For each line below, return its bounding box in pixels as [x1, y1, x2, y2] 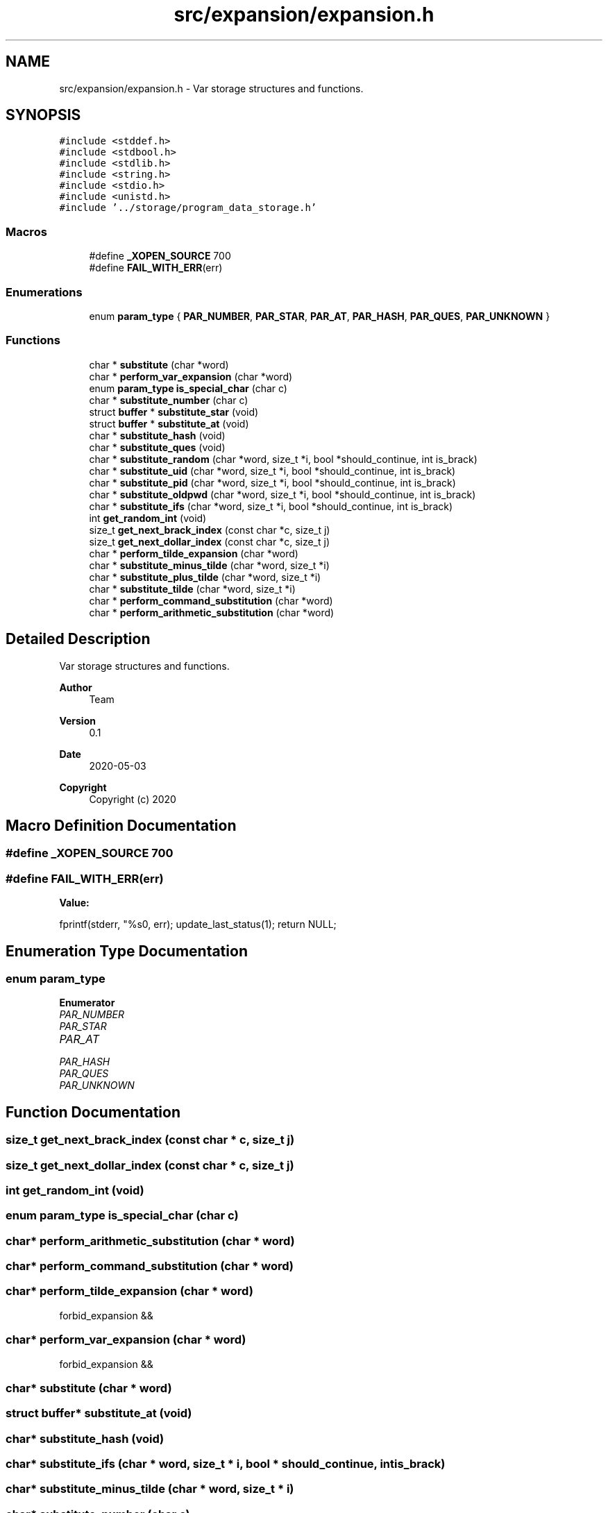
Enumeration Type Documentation [6, 942, 248, 960]
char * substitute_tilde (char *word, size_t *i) [89, 582, 296, 595]
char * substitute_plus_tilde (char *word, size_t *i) [89, 570, 321, 583]
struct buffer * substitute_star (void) [89, 405, 259, 418]
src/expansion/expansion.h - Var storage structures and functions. [59, 82, 364, 94]
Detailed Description [6, 630, 151, 648]
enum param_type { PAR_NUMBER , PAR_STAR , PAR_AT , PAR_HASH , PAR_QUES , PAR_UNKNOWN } [89, 310, 550, 322]
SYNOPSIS [6, 106, 81, 124]
